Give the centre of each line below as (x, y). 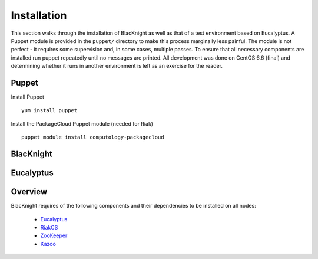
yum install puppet (49, 110)
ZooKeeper (54, 235)
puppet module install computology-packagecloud (93, 137)
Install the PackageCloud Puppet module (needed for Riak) (82, 123)
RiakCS (49, 227)
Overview (29, 192)
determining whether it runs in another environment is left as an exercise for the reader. (117, 66)
